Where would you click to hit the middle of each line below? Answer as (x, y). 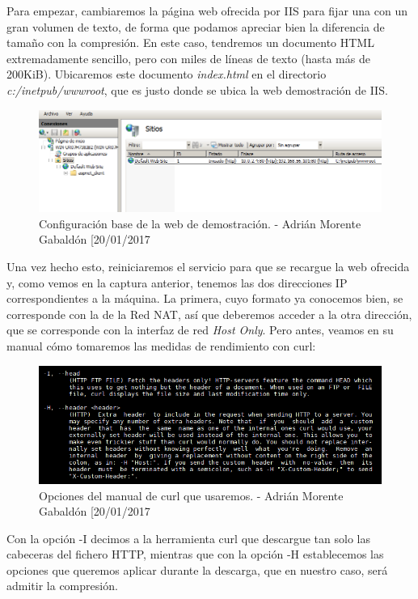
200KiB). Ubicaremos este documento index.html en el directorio (167, 74)
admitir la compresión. (62, 586)
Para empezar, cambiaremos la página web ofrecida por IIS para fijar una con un (207, 11)
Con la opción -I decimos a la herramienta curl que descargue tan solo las (188, 538)
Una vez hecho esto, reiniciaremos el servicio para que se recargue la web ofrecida (208, 266)
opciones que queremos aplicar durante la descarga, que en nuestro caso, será (197, 569)
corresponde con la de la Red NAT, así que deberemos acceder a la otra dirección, (209, 314)
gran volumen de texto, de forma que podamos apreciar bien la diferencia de (196, 26)
